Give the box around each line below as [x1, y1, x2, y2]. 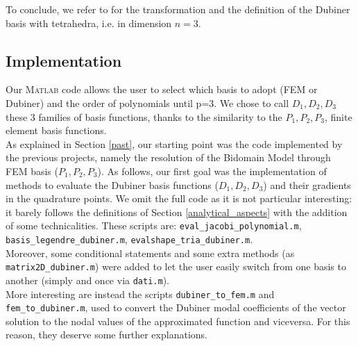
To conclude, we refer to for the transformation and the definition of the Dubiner [6, 2, 350, 16]
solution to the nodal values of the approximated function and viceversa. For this [6, 313, 350, 328]
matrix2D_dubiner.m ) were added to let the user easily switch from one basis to [6, 259, 346, 274]
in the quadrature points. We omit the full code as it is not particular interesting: [6, 191, 352, 206]
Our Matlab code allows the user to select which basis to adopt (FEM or [6, 82, 318, 97]
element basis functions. [6, 123, 107, 138]
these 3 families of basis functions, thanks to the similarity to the [6, 109, 282, 124]
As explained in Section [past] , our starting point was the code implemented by [6, 136, 343, 151]
